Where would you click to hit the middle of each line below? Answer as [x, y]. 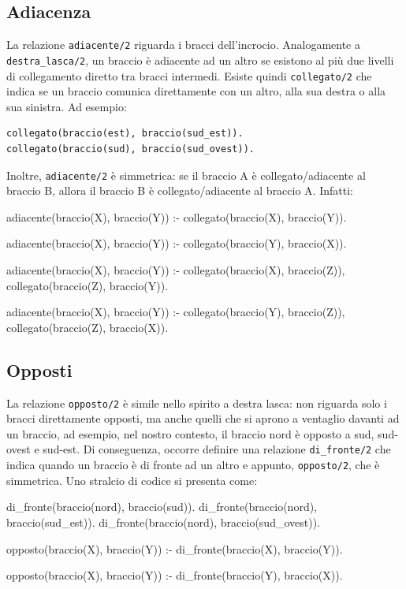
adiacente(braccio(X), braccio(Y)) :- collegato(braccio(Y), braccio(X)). [177, 243]
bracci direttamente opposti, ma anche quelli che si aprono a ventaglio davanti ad [203, 418]
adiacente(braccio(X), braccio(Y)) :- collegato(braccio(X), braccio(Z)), [176, 269]
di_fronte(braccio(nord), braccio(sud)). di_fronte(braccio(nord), [162, 507]
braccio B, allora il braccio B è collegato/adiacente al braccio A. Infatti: [180, 190]
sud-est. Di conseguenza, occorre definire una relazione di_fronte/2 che [217, 449]
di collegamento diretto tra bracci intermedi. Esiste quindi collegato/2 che [189, 75]
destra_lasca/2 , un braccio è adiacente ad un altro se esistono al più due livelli [200, 60]
